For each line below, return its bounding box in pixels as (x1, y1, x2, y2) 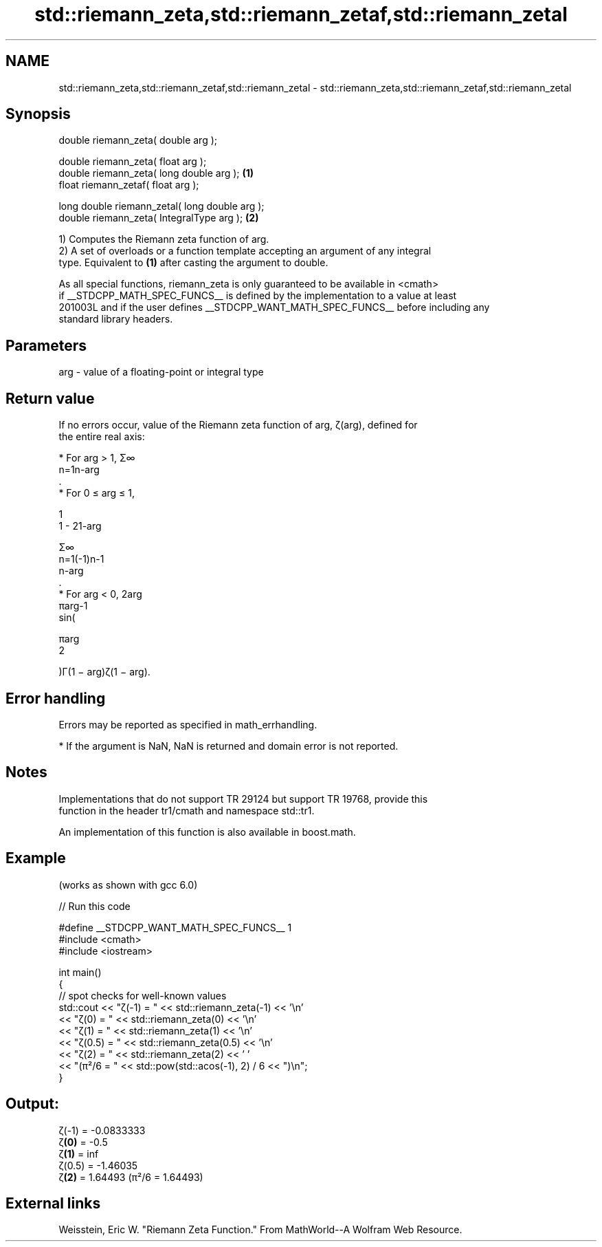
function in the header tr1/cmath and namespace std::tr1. (58, 804, 315, 816)
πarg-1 (58, 600, 88, 612)
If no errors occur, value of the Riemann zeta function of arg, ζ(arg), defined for (58, 419, 418, 431)
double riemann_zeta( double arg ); (58, 134, 218, 147)
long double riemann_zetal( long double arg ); (58, 200, 265, 213)
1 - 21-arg (58, 520, 102, 532)
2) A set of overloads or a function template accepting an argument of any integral (58, 245, 432, 257)
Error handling (5, 689, 106, 707)
